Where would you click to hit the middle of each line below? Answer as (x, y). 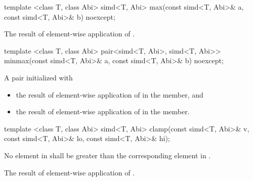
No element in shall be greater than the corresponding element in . (108, 155)
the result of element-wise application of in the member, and (110, 94)
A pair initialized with (38, 77)
